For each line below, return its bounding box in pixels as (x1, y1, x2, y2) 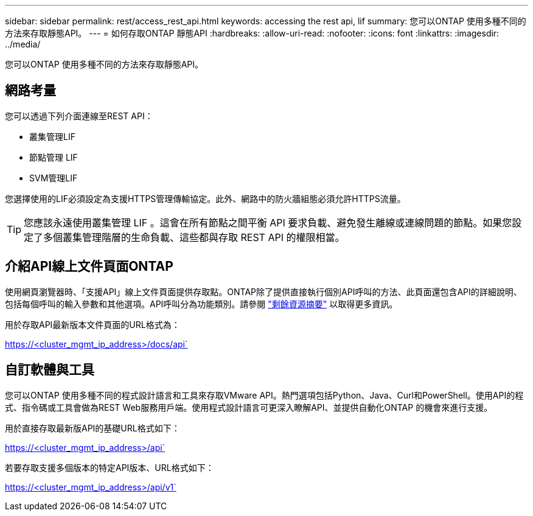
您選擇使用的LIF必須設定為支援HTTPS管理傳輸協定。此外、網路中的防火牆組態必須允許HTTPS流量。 (5, 193, 406, 204)
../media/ (5, 39, 41, 49)
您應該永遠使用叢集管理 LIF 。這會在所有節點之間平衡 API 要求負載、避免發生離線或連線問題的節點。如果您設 (24, 216, 522, 229)
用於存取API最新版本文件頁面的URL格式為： (5, 319, 180, 330)
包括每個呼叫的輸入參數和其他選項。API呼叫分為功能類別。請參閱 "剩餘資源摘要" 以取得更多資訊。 (5, 298, 398, 309)
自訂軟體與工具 (5, 362, 94, 378)
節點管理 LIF (29, 152, 78, 162)
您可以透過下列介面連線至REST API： (5, 110, 153, 121)
